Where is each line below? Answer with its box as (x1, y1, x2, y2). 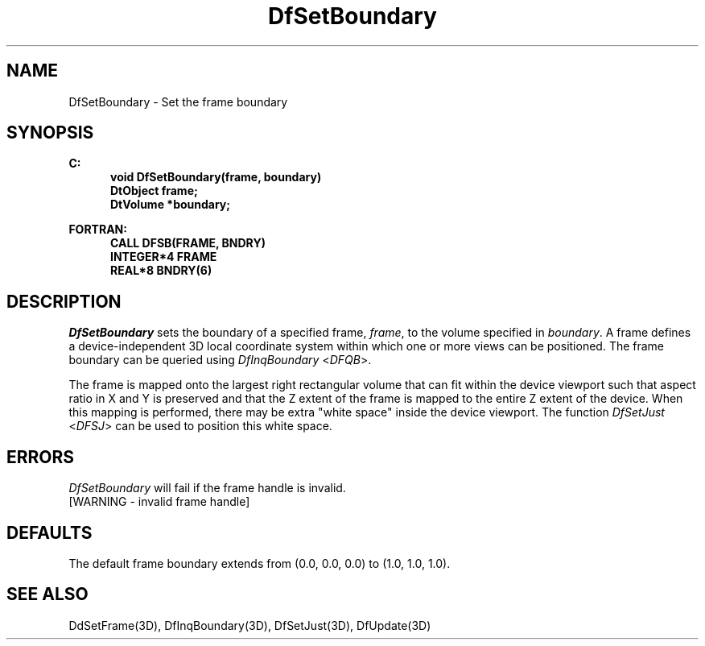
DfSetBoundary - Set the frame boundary (68, 94, 288, 109)
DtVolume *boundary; (110, 197, 231, 212)
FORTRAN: (68, 222, 127, 237)
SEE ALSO (6, 584, 89, 605)
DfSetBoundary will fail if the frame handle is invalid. (68, 481, 346, 495)
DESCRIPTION (6, 291, 122, 312)
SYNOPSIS (6, 122, 94, 143)
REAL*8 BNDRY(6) (110, 263, 212, 278)
